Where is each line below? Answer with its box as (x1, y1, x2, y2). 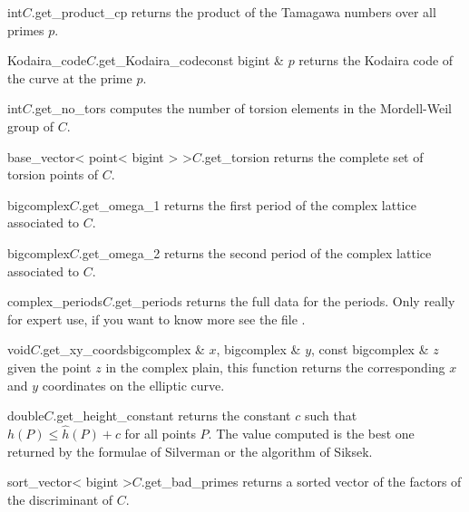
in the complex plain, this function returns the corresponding (105, 357, 445, 376)
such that (304, 406, 357, 425)
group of (7, 116, 54, 135)
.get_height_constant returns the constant (53, 406, 291, 425)
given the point (7, 357, 92, 376)
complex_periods (7, 292, 103, 311)
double (7, 406, 44, 425)
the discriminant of (7, 489, 113, 508)
